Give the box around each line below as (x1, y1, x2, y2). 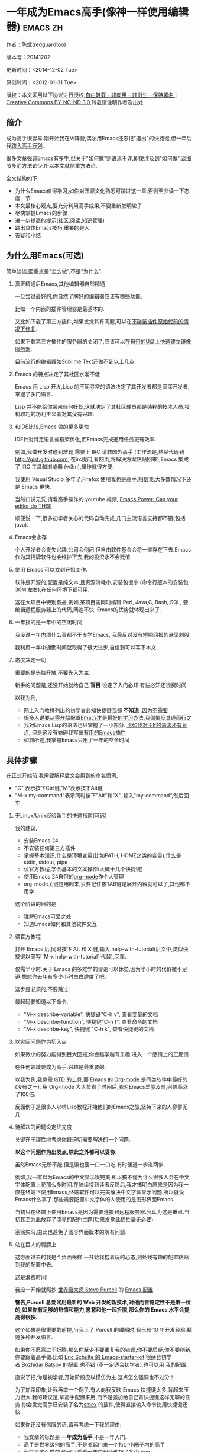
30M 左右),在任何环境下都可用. (14, 586, 90, 593)
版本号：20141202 (6, 53, 51, 60)
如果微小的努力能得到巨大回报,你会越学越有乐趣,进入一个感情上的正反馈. (14, 1051, 190, 1058)
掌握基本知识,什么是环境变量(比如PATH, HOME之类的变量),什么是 (23, 852, 181, 859)
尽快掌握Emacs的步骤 (14, 209, 68, 216)
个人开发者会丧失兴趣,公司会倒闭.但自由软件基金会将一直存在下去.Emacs (14, 546, 191, 553)
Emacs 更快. (21, 483, 51, 490)
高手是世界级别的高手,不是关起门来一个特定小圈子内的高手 (23, 1441, 165, 1448)
